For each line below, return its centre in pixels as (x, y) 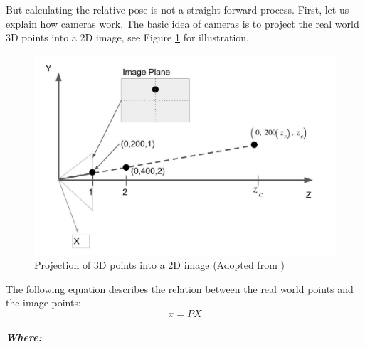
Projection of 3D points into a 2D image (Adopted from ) (159, 264)
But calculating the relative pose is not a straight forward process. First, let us (178, 9)
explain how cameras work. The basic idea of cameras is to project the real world (182, 23)
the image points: (43, 303)
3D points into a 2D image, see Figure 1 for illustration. (128, 37)
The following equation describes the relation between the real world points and (180, 288)
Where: (24, 337)
